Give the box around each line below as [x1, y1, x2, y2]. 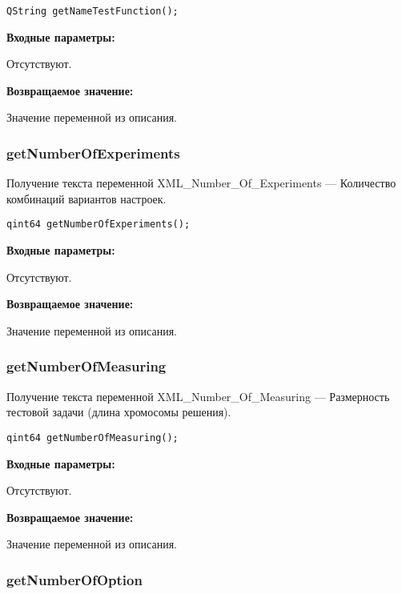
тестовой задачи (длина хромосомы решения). [6, 403, 231, 420]
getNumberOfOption [6, 569, 143, 589]
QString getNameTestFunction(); [6, 6, 179, 17]
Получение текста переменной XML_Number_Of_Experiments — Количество [6, 175, 396, 191]
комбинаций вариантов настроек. [6, 190, 167, 207]
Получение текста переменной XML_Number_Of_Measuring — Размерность [6, 387, 390, 404]
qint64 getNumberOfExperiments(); [6, 219, 191, 231]
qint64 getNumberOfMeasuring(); [6, 431, 179, 443]
